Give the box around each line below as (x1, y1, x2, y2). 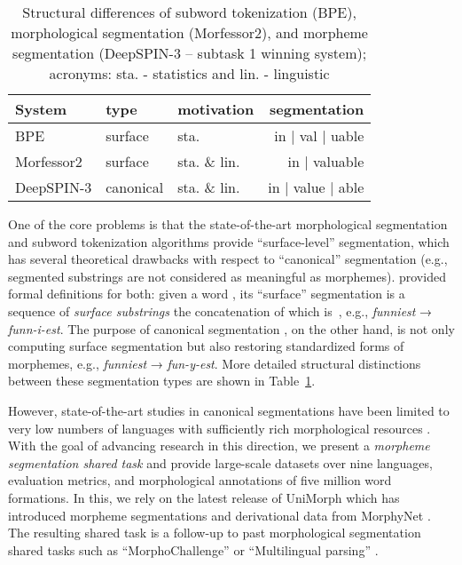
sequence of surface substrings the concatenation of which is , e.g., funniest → (8, 301, 433, 320)
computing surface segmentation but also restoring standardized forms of (8, 337, 404, 355)
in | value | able (268, 177, 364, 197)
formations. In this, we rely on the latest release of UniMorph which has (8, 488, 400, 506)
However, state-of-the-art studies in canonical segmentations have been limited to (8, 401, 450, 419)
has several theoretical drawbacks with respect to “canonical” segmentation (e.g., (8, 250, 448, 268)
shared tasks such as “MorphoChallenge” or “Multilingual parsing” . (8, 540, 379, 559)
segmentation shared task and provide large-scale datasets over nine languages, (8, 453, 433, 472)
